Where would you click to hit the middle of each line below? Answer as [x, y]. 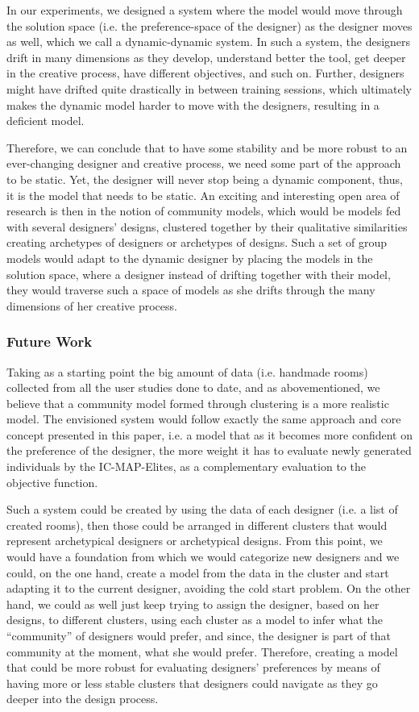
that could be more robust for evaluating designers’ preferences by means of [193, 667]
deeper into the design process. [83, 699]
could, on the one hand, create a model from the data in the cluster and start [198, 572]
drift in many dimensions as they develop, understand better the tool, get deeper [206, 57]
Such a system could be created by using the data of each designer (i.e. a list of [202, 509]
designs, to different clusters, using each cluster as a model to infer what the [195, 620]
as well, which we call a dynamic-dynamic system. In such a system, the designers [209, 42]
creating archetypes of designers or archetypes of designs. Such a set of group [197, 242]
